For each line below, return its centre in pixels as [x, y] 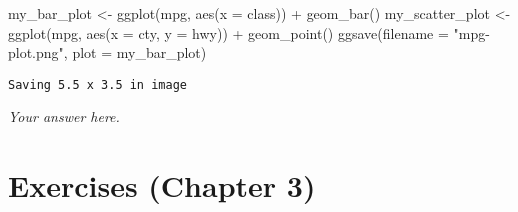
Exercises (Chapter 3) [162, 185]
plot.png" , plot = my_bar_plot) [107, 52]
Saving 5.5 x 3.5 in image [97, 84]
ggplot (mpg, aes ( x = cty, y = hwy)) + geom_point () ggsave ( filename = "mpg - [249, 32]
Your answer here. [64, 116]
